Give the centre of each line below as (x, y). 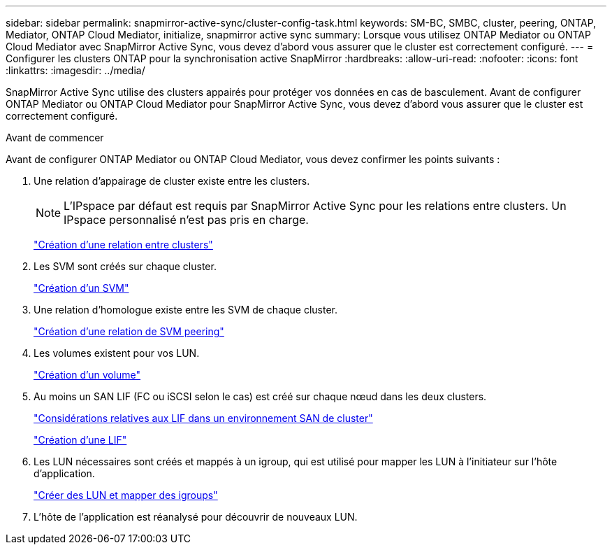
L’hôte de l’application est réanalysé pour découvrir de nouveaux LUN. (196, 517)
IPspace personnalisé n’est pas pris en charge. (186, 220)
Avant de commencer (55, 137)
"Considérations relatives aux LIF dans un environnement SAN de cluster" (203, 418)
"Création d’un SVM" (81, 288)
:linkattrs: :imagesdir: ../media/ (75, 70)
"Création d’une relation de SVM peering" (129, 331)
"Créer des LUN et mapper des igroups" (126, 495)
